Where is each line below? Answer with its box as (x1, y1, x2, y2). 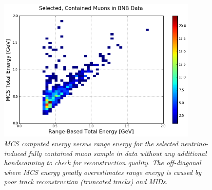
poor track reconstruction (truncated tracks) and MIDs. (4, 176, 168, 187)
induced (4, 148, 26, 158)
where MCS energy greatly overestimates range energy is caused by (4, 167, 202, 177)
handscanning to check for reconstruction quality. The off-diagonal (4, 157, 201, 168)
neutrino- (180, 138, 209, 148)
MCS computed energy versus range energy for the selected (4, 138, 178, 148)
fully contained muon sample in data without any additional (28, 148, 207, 158)
